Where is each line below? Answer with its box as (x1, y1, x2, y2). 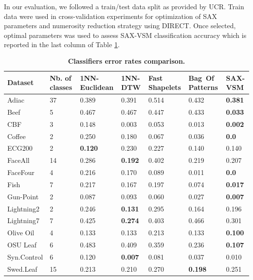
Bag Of (188, 72, 214, 83)
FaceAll (7, 155, 30, 165)
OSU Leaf (7, 240, 37, 250)
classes (50, 82, 72, 92)
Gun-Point (7, 191, 39, 201)
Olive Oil (7, 227, 35, 238)
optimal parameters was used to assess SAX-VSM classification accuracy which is (4, 30, 247, 40)
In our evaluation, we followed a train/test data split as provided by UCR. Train (4, 1, 244, 11)
